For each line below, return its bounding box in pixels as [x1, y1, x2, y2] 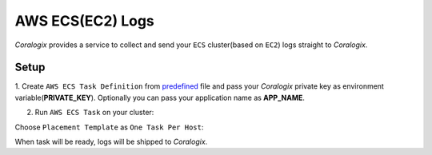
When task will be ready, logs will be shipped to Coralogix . [14, 137, 208, 147]
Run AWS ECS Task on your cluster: [34, 108, 154, 117]
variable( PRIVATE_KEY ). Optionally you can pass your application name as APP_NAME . [14, 93, 306, 102]
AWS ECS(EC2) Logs [14, 12, 155, 30]
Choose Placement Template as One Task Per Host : [14, 122, 204, 132]
